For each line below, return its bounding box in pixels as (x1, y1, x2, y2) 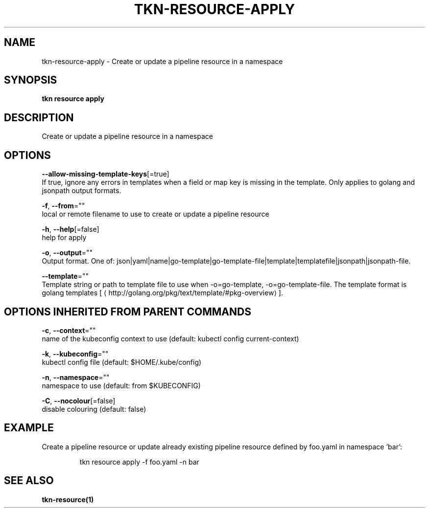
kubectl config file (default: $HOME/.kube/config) (42, 357, 202, 366)
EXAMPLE (4, 422, 54, 434)
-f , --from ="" (42, 201, 85, 210)
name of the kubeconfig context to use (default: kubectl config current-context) (42, 334, 299, 343)
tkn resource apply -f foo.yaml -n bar (79, 457, 199, 466)
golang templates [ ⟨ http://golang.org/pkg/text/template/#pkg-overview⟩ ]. (42, 289, 283, 297)
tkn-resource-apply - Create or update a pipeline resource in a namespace (42, 57, 283, 66)
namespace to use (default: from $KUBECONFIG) (42, 381, 201, 390)
